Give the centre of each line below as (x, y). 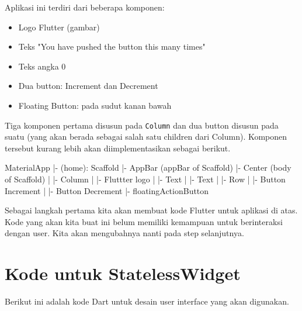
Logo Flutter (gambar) (59, 27)
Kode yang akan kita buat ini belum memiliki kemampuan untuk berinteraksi (144, 221)
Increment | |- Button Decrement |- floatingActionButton (107, 190)
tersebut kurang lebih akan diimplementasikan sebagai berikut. (118, 148)
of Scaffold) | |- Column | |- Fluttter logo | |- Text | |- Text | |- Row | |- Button (145, 179)
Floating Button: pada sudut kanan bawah (95, 105)
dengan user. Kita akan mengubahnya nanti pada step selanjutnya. (124, 233)
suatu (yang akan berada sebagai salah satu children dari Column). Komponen (146, 137)
